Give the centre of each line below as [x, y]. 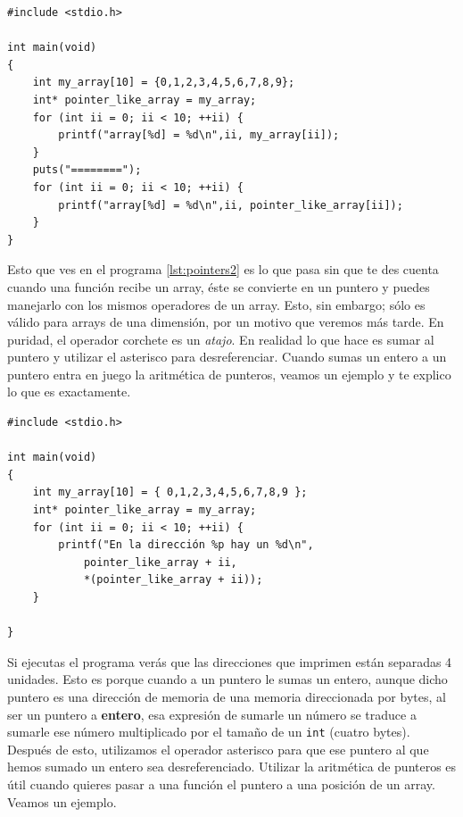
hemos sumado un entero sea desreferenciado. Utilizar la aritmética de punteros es [232, 767]
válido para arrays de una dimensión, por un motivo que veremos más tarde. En [226, 322]
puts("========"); [87, 170]
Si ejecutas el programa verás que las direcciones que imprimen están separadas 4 [230, 661]
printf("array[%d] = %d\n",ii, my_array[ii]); [199, 135]
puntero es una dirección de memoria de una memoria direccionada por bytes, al [227, 696]
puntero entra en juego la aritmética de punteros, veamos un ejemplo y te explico [229, 374]
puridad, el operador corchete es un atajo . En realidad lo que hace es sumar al [221, 339]
